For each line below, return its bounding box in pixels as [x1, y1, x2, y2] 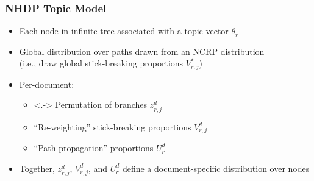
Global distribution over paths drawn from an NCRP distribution [19, 44, 265, 57]
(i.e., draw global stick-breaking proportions [19, 57, 184, 69]
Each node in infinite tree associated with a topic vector [19, 24, 229, 37]
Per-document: [19, 77, 74, 90]
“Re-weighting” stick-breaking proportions [34, 120, 191, 133]
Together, [19, 161, 55, 174]
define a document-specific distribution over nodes [122, 161, 310, 174]
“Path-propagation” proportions [34, 141, 154, 154]
